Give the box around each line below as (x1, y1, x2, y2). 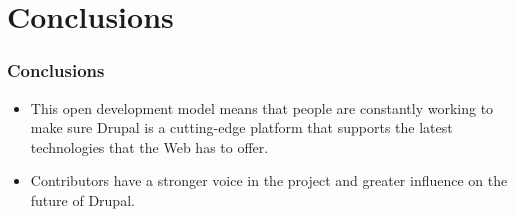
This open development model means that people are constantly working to (30, 97, 494, 118)
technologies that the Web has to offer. (30, 136, 269, 157)
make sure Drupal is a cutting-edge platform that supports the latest (30, 117, 453, 138)
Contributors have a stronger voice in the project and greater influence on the (30, 170, 508, 191)
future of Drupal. (30, 189, 135, 210)
